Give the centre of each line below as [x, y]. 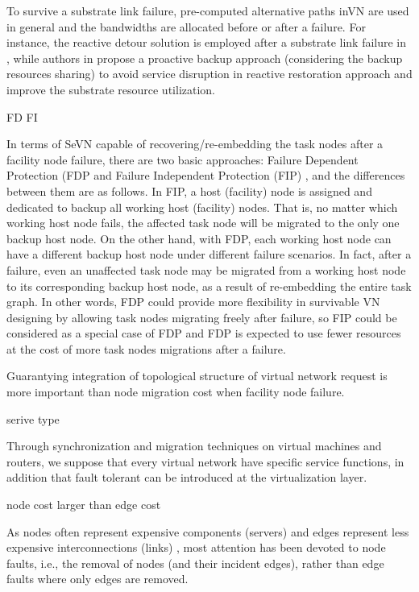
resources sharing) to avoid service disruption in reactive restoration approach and [209, 74]
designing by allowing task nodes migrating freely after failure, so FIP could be [202, 317]
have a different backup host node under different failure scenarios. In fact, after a [209, 254]
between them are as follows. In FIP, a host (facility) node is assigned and [189, 190]
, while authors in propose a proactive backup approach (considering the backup [205, 58]
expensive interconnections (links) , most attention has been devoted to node [196, 547]
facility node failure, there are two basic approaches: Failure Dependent [183, 159]
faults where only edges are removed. [97, 579]
